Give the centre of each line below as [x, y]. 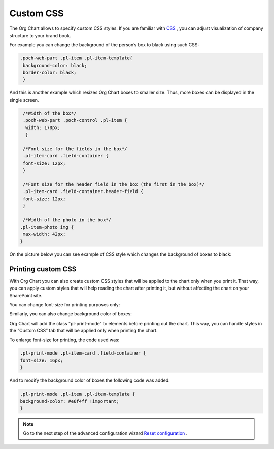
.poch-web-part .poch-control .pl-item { [75, 120]
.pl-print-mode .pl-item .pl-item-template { [78, 394]
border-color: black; [50, 73]
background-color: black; [55, 65]
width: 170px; [43, 127]
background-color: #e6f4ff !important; [70, 401]
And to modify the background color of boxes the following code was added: [90, 380]
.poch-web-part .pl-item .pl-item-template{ [76, 58]
